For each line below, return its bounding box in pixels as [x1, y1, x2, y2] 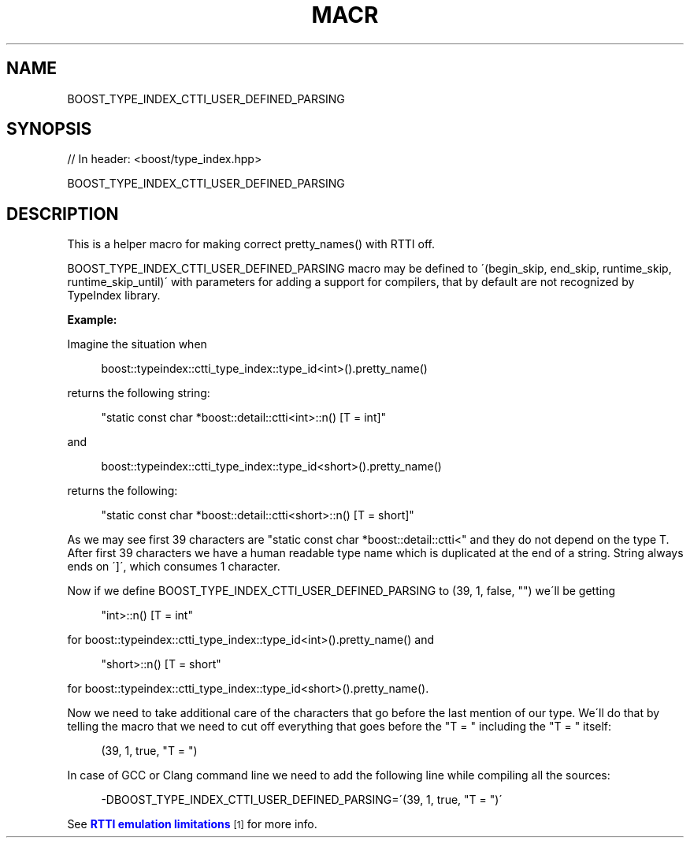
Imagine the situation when [67, 337, 207, 351]
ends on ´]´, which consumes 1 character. [67, 560, 280, 574]
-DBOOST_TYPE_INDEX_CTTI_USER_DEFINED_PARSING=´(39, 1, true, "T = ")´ [101, 793, 503, 807]
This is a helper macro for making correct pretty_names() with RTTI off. [67, 237, 435, 251]
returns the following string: [67, 386, 210, 400]
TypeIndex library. [67, 288, 161, 303]
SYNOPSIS [6, 119, 92, 139]
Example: [67, 313, 117, 327]
